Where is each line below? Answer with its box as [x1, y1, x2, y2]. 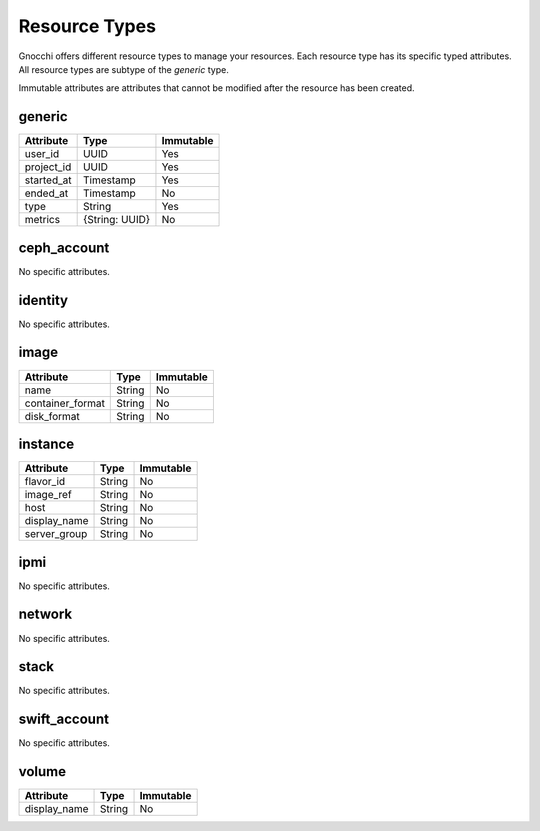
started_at [24, 173, 72, 187]
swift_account [18, 711, 110, 728]
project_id [24, 160, 72, 174]
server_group [24, 527, 88, 541]
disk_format [24, 409, 80, 423]
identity [18, 291, 69, 309]
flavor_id [24, 475, 66, 489]
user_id [24, 147, 60, 161]
